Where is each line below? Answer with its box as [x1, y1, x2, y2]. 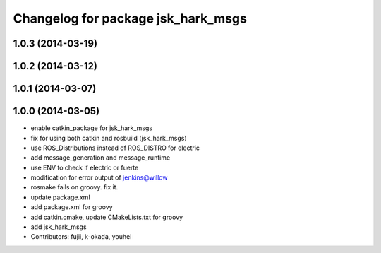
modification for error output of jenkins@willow [30, 173, 168, 182]
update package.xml [30, 193, 91, 201]
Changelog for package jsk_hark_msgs [13, 11, 247, 26]
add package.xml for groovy [30, 203, 113, 211]
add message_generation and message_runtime [30, 153, 171, 162]
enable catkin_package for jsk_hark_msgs [30, 124, 153, 132]
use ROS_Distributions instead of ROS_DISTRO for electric [30, 143, 200, 152]
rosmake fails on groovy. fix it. [30, 183, 119, 192]
